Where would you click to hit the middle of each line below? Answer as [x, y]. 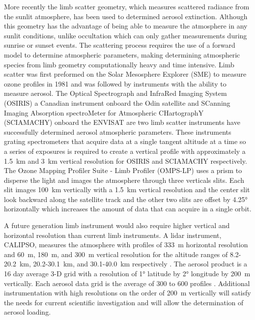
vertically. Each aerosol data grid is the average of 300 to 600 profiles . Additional [127, 283]
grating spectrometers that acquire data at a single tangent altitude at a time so [125, 141]
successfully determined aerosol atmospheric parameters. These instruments [118, 131]
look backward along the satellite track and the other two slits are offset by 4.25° [126, 199]
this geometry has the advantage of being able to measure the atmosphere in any [126, 26]
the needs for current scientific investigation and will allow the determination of [124, 302]
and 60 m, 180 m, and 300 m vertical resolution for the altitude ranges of [116, 254]
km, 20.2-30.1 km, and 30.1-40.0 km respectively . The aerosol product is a [133, 264]
